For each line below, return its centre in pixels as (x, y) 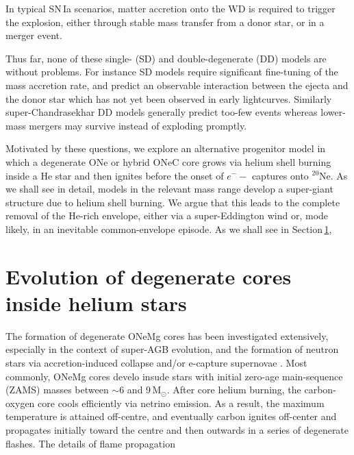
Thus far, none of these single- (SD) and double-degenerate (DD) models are (166, 58)
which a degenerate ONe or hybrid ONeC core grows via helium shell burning (168, 161)
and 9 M (144, 390)
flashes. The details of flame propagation (90, 443)
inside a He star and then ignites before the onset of (115, 175)
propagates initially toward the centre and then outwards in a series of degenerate (177, 429)
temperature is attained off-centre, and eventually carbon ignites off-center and (171, 416)
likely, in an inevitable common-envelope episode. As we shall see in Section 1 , (169, 229)
